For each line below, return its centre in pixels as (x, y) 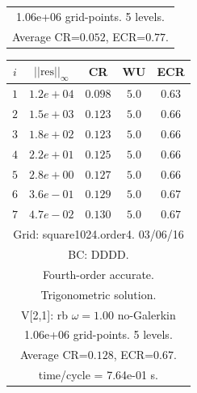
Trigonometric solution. (98, 294)
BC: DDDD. (98, 254)
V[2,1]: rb (45, 314)
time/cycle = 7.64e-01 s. (98, 375)
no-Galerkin (147, 314)
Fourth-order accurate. (98, 274)
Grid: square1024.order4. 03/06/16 (98, 234)
